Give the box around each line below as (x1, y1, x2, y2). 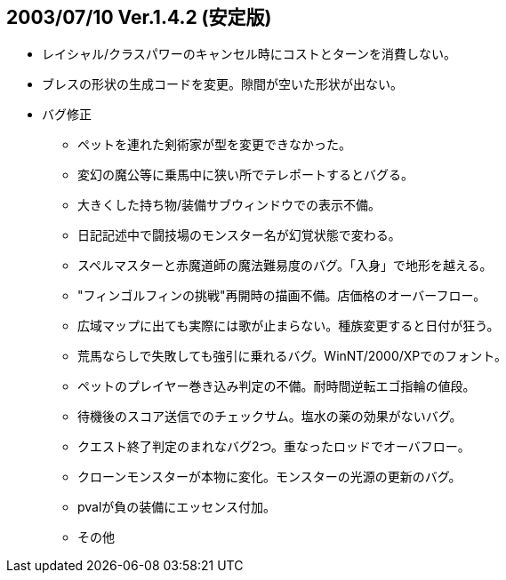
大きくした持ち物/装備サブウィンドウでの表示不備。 (77, 197, 382, 213)
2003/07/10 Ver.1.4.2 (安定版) (6, 6, 272, 28)
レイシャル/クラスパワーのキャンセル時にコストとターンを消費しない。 (42, 46, 457, 62)
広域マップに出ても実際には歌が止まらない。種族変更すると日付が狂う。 (77, 318, 500, 334)
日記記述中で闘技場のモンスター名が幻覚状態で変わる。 (77, 227, 401, 243)
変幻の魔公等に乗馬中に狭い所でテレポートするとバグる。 (77, 167, 414, 183)
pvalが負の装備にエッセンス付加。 (77, 499, 277, 515)
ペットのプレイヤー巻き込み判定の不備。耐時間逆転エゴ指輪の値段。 (77, 378, 476, 394)
